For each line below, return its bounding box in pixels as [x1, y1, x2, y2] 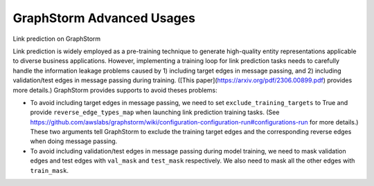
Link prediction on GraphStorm [12, 35, 101, 43]
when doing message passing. [30, 137, 118, 145]
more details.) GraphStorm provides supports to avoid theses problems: [12, 86, 217, 94]
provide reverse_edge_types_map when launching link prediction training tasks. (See [30, 108, 280, 117]
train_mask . [30, 166, 69, 174]
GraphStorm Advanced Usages [12, 10, 195, 26]
